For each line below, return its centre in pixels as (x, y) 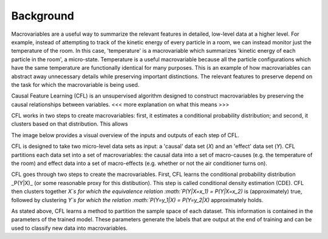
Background (43, 16)
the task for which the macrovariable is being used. (75, 84)
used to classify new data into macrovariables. (69, 228)
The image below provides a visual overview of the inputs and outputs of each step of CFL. (125, 135)
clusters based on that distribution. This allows (70, 124)
